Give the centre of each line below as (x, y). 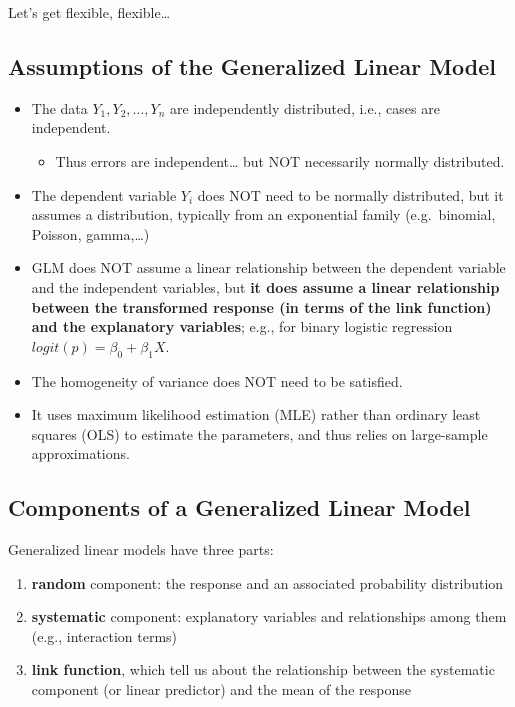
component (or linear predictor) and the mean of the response (221, 689)
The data (59, 107)
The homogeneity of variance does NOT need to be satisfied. (217, 380)
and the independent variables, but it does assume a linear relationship (265, 286)
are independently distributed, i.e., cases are (305, 107)
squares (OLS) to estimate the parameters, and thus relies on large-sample (259, 433)
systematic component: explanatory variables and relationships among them (269, 616)
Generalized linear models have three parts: (141, 549)
